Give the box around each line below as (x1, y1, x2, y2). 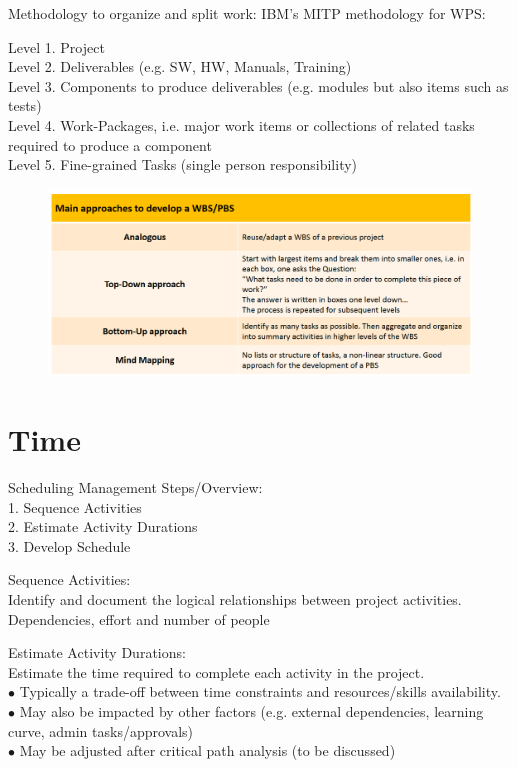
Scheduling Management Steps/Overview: (8, 477, 263, 498)
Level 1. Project (8, 36, 105, 57)
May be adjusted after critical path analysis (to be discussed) (19, 740, 396, 761)
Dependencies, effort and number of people (8, 608, 270, 629)
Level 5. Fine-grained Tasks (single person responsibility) (8, 154, 358, 175)
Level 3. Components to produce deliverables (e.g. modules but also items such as (8, 75, 509, 96)
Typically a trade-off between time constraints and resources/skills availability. (19, 681, 501, 702)
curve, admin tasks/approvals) (8, 720, 194, 741)
